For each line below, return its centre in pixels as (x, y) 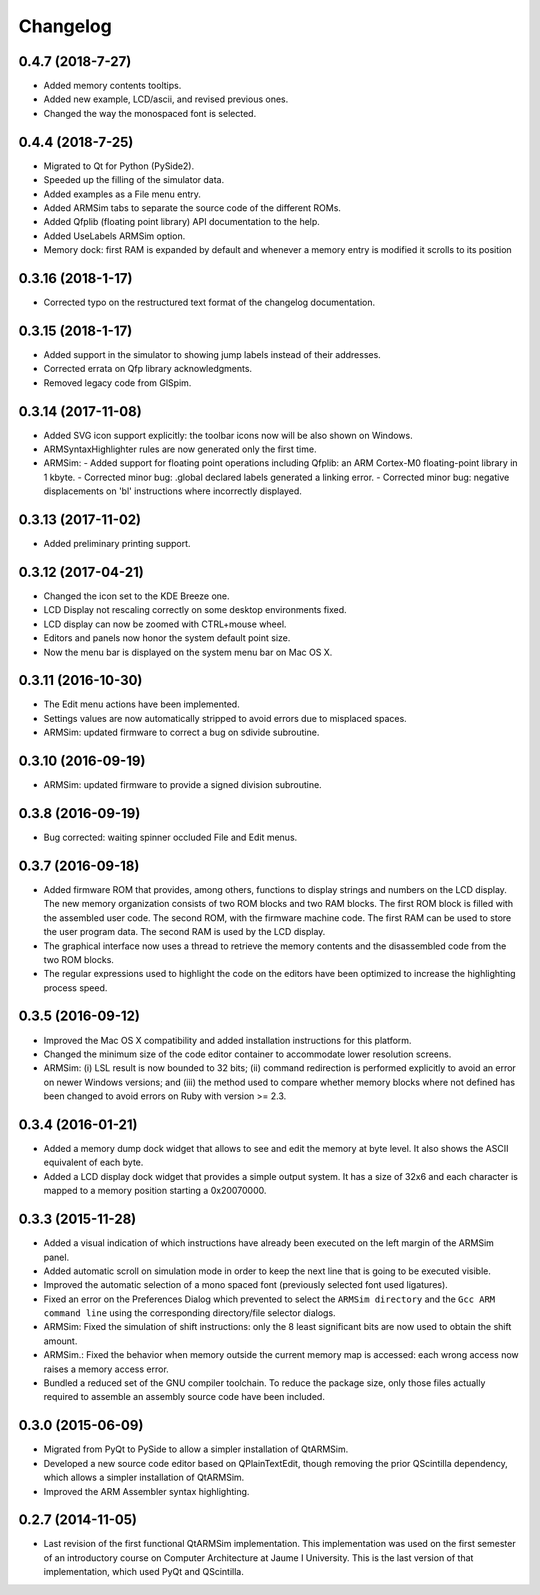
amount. (60, 1341)
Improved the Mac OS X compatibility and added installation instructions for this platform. (227, 1040)
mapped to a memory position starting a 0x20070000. (155, 1191)
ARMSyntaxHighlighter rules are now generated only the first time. (180, 449)
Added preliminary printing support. (117, 544)
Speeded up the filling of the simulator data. (134, 180)
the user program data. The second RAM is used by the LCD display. (184, 932)
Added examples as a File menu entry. (122, 194)
